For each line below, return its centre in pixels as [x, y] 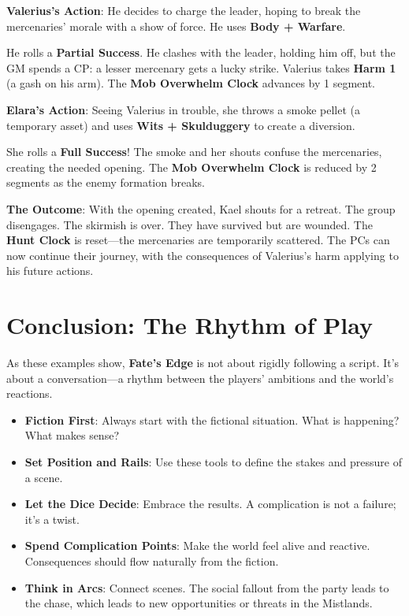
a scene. [44, 477]
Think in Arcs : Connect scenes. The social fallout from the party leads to [207, 587]
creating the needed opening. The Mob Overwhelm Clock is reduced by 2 [191, 167]
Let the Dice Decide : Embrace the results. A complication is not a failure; [210, 504]
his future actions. [50, 271]
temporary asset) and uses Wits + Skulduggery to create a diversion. [181, 125]
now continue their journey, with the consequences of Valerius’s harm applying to [203, 255]
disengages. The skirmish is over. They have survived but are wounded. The [190, 224]
